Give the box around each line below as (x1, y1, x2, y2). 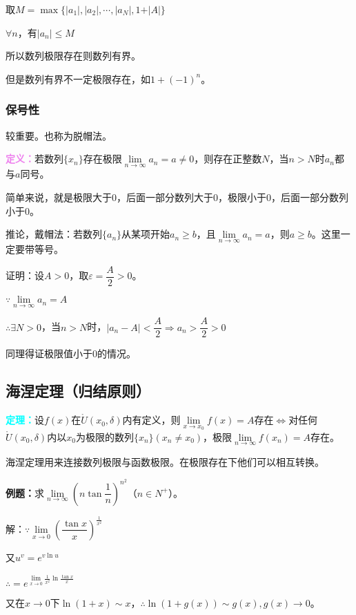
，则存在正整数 (194, 151, 262, 166)
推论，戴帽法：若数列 (6, 227, 102, 241)
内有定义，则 (122, 413, 181, 427)
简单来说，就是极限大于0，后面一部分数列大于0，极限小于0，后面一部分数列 (6, 190, 348, 204)
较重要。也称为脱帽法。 (6, 128, 112, 142)
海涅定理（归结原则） (6, 380, 150, 401)
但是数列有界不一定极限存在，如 (6, 71, 150, 86)
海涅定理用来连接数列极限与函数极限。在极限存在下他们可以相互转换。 (6, 454, 324, 469)
